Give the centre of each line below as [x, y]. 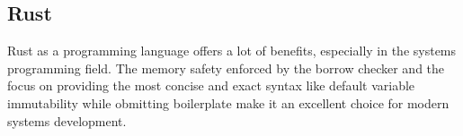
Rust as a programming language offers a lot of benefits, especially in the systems [232, 51]
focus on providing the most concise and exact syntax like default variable [211, 85]
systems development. [67, 120]
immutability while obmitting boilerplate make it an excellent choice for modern [228, 102]
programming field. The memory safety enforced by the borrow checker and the [226, 68]
